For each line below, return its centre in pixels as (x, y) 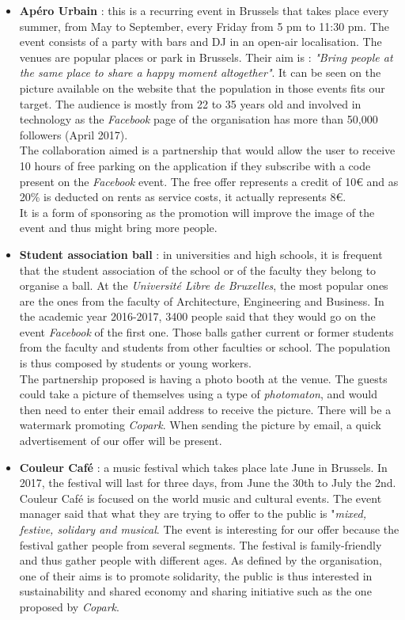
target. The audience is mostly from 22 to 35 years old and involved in (190, 103)
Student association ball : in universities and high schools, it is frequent (201, 254)
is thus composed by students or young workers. (135, 363)
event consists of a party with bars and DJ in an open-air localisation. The (201, 42)
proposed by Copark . (69, 606)
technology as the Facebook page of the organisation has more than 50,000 (199, 119)
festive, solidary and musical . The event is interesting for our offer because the (209, 529)
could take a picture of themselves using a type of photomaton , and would (198, 394)
